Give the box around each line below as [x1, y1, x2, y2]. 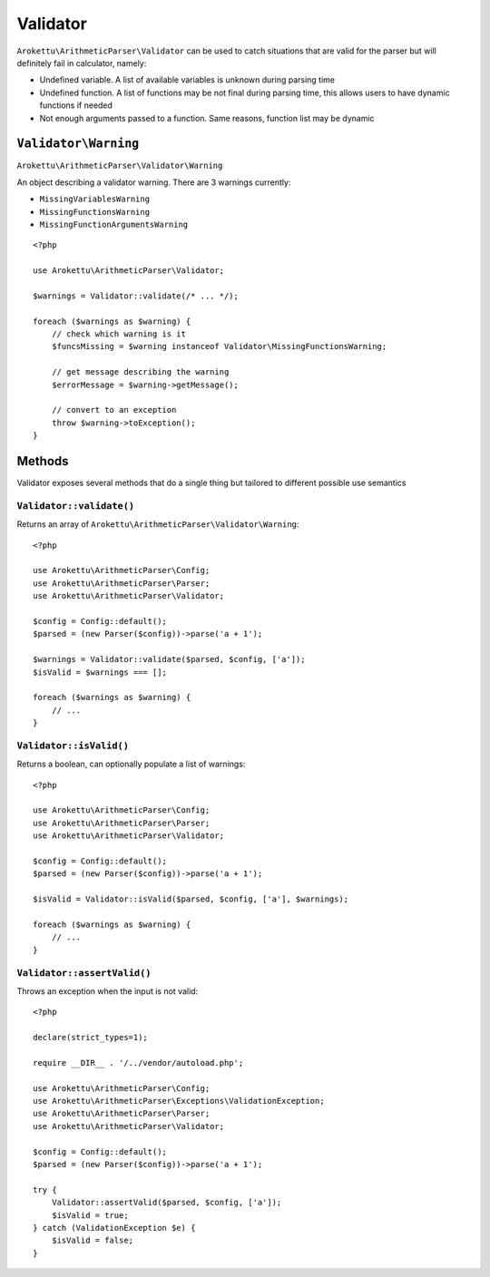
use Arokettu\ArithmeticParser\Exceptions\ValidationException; [33, 1096, 326, 1106]
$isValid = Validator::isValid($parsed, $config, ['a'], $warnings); [33, 894, 349, 904]
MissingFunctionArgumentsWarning [39, 219, 189, 229]
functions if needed [39, 100, 113, 111]
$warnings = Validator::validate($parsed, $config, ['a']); [33, 654, 306, 665]
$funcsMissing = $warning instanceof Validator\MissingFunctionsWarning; [51, 341, 387, 352]
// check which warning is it [51, 329, 186, 339]
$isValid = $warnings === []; [33, 667, 168, 677]
